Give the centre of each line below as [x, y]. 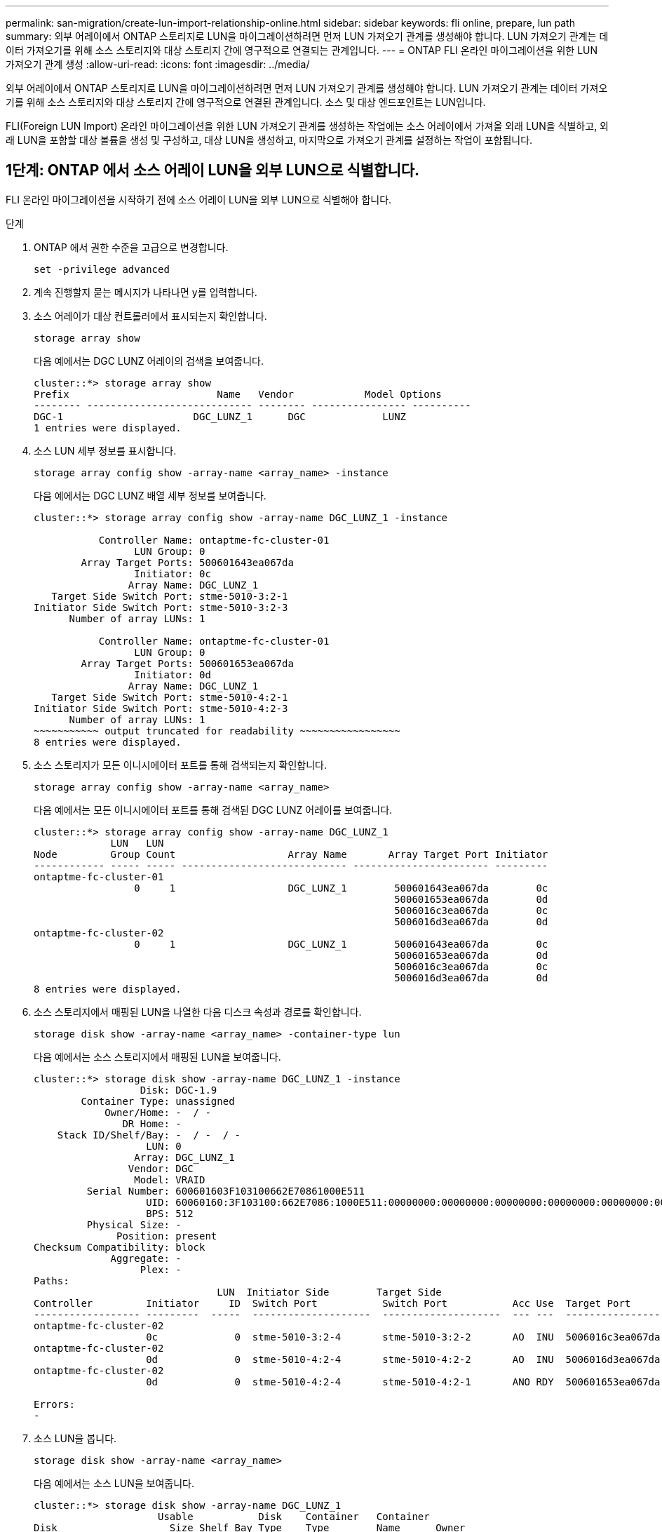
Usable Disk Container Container [294, 1516]
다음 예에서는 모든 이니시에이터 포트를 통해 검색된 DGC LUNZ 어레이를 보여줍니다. [213, 809]
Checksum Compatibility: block [120, 1247]
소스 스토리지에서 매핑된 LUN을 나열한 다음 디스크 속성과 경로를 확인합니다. [198, 1012]
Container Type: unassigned [158, 1101]
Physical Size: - [134, 1224]
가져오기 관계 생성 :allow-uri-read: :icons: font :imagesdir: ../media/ [158, 64]
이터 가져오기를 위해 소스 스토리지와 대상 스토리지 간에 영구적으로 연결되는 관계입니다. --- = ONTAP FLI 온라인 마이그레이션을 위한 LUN [302, 50]
